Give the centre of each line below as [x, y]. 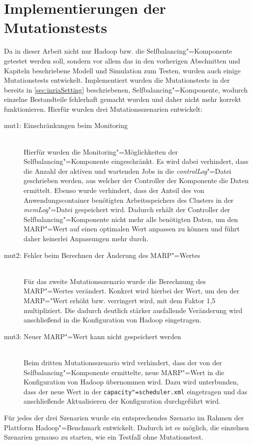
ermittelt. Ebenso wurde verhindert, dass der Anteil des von [114, 190]
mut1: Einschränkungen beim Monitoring [66, 125]
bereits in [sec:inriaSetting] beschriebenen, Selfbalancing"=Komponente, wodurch [126, 89]
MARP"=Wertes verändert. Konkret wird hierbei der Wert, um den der [131, 291]
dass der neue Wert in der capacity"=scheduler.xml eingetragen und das [136, 391]
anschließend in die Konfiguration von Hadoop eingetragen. [112, 320]
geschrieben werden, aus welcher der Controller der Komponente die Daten [136, 180]
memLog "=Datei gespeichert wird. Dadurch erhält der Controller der [127, 209]
